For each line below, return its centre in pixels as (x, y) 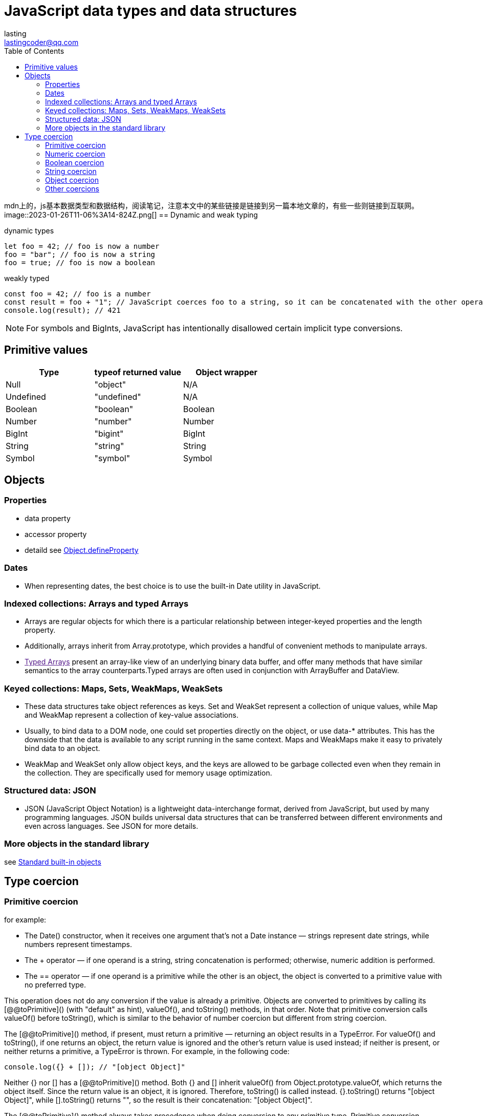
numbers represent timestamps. (79, 944)
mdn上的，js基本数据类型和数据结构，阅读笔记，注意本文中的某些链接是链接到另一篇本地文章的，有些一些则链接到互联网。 (211, 205)
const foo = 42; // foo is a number (78, 294)
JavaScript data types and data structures (151, 11)
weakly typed (27, 278)
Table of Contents (34, 51)
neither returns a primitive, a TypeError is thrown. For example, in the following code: (147, 1051)
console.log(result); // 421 (62, 310)
